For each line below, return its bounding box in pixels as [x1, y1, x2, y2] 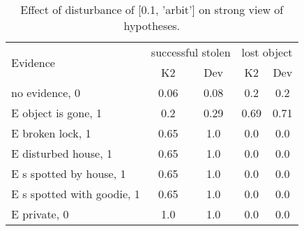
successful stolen [151, 44, 231, 60]
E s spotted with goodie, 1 [11, 186, 140, 202]
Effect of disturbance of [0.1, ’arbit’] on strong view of [20, 1, 284, 17]
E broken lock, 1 [11, 125, 91, 141]
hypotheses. [123, 17, 181, 33]
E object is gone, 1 [11, 105, 102, 121]
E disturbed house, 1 [11, 145, 112, 161]
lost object [241, 44, 293, 60]
